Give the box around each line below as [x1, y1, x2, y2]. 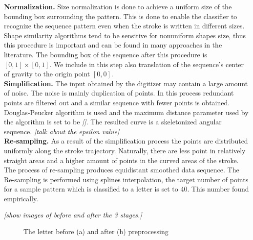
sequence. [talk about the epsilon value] [4, 126, 120, 136]
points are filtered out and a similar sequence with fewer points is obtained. [4, 97, 230, 107]
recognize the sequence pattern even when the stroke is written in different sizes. [4, 21, 245, 31]
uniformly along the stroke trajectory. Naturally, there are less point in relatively [4, 145, 246, 155]
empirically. [4, 193, 39, 203]
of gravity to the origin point [4, 69, 90, 79]
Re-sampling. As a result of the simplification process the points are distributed [4, 136, 248, 146]
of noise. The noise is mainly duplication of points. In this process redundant [4, 88, 234, 98]
